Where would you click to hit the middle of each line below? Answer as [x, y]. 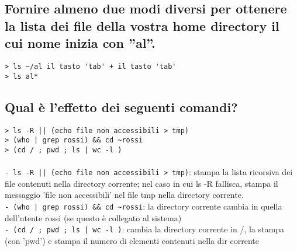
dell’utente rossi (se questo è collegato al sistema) [93, 217]
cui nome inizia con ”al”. [80, 43]
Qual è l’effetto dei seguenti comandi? [121, 107]
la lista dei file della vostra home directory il [142, 25]
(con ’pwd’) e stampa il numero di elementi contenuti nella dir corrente [132, 240]
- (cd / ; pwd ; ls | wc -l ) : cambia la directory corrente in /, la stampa [144, 229]
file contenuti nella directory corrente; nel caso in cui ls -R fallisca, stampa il [141, 183]
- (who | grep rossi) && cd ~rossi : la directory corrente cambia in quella [144, 206]
